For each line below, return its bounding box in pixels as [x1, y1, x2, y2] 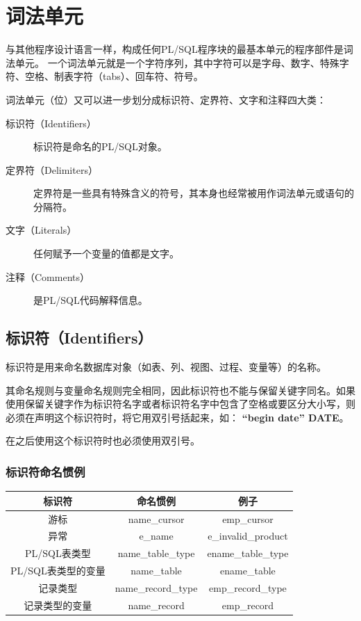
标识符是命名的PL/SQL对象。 [33, 139, 167, 154]
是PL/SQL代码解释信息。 [33, 293, 148, 307]
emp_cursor [222, 511, 274, 526]
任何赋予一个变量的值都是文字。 [33, 246, 179, 261]
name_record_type [115, 580, 198, 595]
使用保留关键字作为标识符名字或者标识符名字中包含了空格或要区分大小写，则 [6, 396, 355, 411]
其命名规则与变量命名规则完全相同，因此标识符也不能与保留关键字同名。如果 [6, 382, 355, 397]
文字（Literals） [6, 223, 77, 237]
